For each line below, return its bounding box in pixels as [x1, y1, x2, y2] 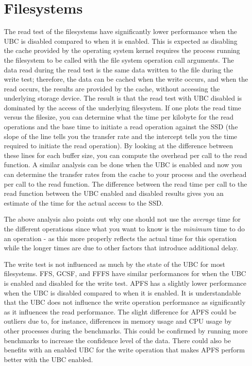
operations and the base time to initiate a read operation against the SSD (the [4, 122, 238, 132]
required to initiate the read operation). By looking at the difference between [4, 140, 233, 151]
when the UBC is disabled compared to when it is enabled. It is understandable [4, 287, 241, 297]
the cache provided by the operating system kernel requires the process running [4, 45, 240, 55]
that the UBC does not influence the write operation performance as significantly [4, 297, 246, 307]
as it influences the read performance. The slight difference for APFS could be [4, 306, 236, 316]
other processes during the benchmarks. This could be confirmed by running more [4, 325, 248, 335]
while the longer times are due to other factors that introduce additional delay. [4, 243, 238, 253]
